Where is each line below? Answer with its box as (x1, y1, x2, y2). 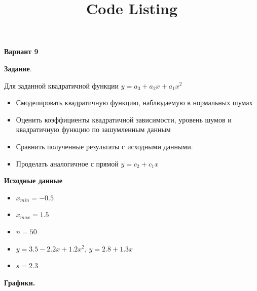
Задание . (4, 63, 32, 73)
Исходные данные (4, 175, 62, 186)
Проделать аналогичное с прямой (16, 158, 119, 169)
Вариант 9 (4, 46, 39, 57)
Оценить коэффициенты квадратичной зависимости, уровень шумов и (16, 114, 232, 124)
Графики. (4, 277, 35, 287)
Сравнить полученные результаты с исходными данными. (16, 141, 193, 151)
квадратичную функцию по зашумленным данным (16, 124, 171, 135)
